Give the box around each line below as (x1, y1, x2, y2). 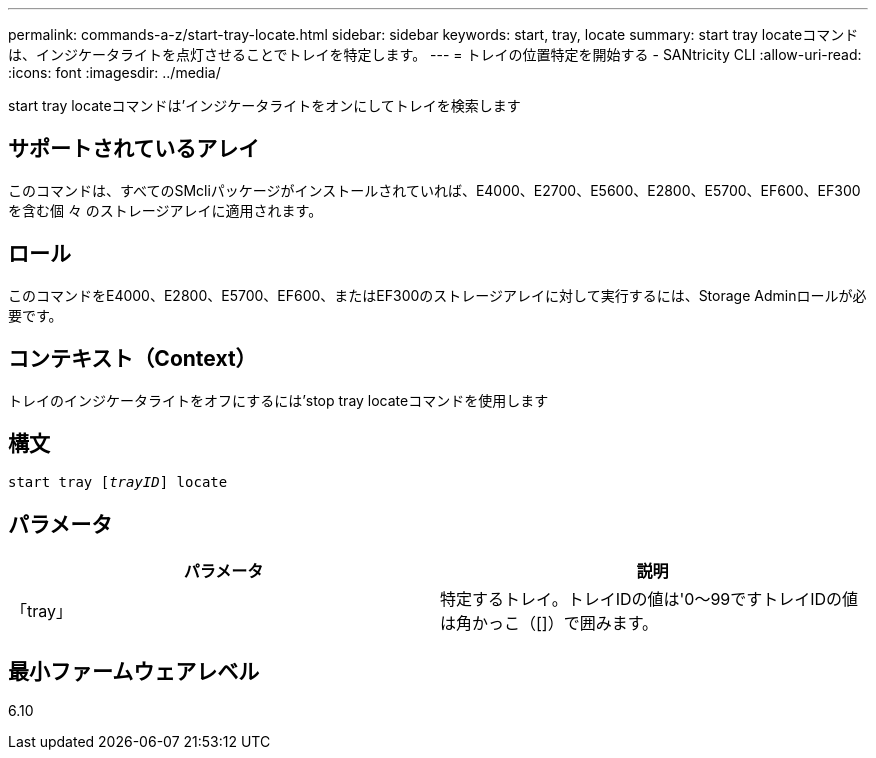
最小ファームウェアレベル (8, 658, 260, 684)
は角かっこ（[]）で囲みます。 (440, 613, 659, 634)
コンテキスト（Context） (8, 346, 257, 372)
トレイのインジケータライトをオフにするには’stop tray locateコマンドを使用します (8, 391, 549, 409)
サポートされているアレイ (8, 136, 260, 162)
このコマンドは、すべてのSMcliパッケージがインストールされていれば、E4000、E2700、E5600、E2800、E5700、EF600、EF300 (8, 181, 861, 199)
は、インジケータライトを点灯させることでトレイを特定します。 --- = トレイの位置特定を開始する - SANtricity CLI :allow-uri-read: (8, 46, 862, 63)
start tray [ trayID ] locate (8, 474, 228, 491)
